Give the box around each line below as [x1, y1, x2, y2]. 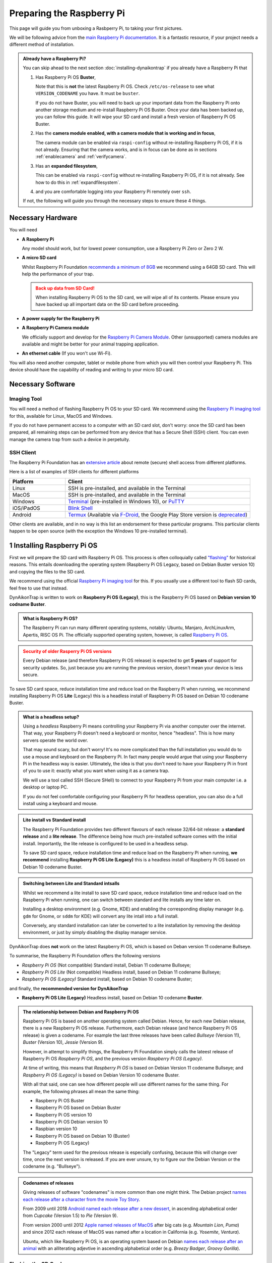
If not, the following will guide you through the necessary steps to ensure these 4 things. [23, 198, 207, 204]
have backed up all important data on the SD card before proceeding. [35, 301, 180, 308]
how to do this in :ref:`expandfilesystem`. [35, 179, 120, 185]
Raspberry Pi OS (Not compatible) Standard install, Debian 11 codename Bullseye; [22, 962, 191, 968]
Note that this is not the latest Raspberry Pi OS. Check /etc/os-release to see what [35, 83, 215, 89]
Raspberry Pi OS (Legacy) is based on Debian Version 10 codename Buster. [23, 1072, 180, 1078]
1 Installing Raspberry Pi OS [9, 541, 98, 550]
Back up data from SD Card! [35, 285, 95, 291]
